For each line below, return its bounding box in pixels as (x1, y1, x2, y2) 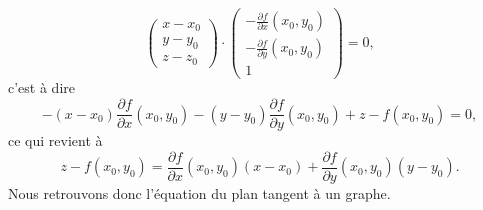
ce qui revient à (8, 130, 103, 151)
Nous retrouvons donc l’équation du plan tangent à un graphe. (8, 182, 391, 203)
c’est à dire (8, 77, 75, 98)
